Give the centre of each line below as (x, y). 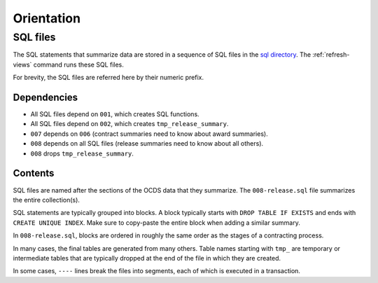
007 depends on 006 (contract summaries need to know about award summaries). (149, 134)
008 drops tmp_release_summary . (82, 153)
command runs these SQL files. (78, 64)
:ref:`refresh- (331, 55)
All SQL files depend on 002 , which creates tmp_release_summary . (129, 124)
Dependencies (45, 97)
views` (22, 64)
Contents (34, 173)
